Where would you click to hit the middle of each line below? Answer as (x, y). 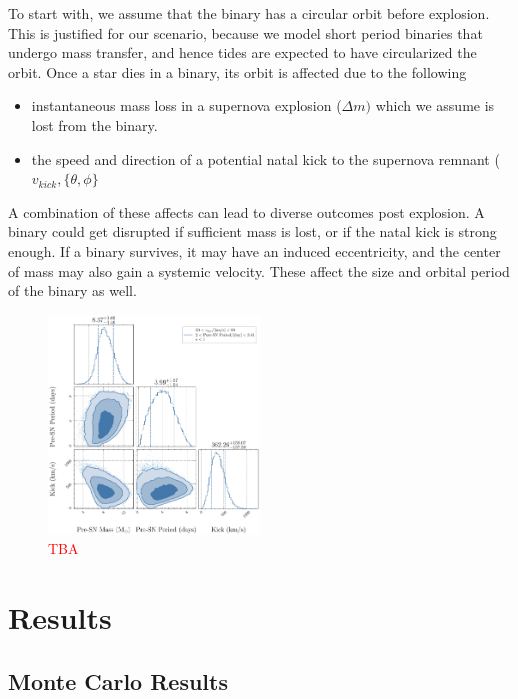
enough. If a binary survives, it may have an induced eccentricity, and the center (254, 250)
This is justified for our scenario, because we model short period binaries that (245, 32)
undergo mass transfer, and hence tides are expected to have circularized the (242, 52)
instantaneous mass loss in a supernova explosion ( (186, 105)
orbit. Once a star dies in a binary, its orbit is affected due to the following (237, 71)
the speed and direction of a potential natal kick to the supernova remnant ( (265, 158)
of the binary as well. (72, 290)
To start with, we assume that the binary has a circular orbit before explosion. (249, 13)
